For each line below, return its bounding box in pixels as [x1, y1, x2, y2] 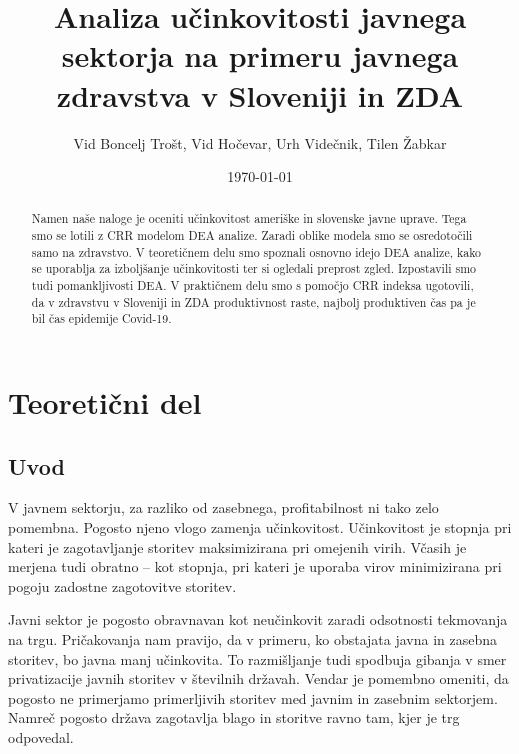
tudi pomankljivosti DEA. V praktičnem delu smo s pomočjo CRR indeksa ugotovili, [31, 277, 474, 294]
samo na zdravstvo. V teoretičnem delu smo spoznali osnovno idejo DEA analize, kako [31, 243, 482, 260]
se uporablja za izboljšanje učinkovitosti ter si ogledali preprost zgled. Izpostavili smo [31, 260, 476, 277]
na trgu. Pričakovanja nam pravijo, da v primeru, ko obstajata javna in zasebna [8, 629, 498, 650]
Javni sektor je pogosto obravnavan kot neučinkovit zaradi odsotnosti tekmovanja [8, 609, 508, 630]
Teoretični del [8, 382, 202, 423]
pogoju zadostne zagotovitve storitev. [8, 575, 237, 596]
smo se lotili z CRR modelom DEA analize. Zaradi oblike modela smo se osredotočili [31, 227, 473, 244]
